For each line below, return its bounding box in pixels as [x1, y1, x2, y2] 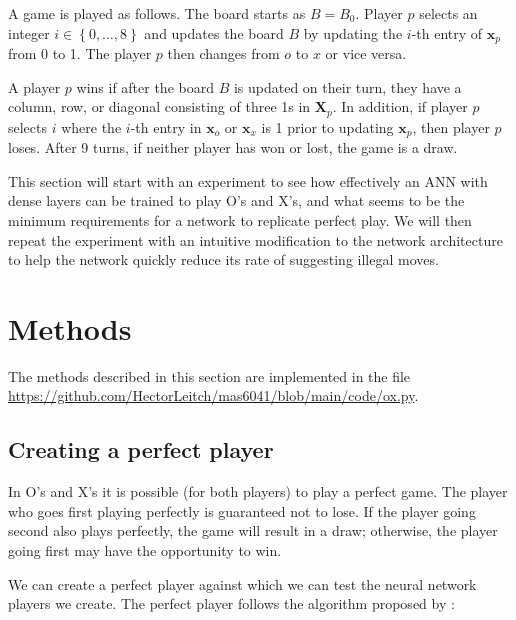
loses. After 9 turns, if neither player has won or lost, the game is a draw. [8, 137, 458, 158]
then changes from [167, 43, 280, 64]
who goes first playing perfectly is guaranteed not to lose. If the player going [8, 500, 476, 521]
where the [61, 116, 122, 137]
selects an [419, 3, 478, 23]
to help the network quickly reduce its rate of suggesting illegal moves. [8, 249, 439, 270]
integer [8, 22, 50, 43]
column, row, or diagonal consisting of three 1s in [8, 96, 311, 117]
